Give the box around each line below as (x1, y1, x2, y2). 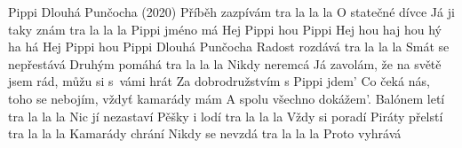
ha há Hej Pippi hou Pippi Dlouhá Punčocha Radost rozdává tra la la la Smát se (8, 37, 450, 56)
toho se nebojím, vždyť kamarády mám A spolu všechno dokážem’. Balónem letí (8, 89, 445, 107)
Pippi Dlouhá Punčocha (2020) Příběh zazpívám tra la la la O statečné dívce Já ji (8, 3, 455, 20)
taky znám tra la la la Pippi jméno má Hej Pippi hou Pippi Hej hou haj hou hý (8, 19, 442, 38)
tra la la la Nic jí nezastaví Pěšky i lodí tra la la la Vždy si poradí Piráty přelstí (8, 106, 443, 125)
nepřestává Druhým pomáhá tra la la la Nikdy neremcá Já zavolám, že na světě (8, 54, 442, 73)
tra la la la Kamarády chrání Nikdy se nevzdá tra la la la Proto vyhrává (8, 124, 402, 143)
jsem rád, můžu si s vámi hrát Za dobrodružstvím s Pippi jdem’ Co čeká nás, (8, 72, 430, 90)
